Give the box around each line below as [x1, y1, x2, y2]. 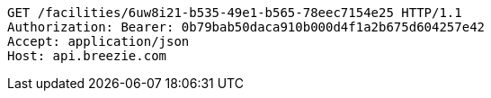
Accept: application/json [7, 34, 190, 49]
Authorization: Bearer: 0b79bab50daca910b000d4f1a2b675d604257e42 [7, 20, 486, 34]
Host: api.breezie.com [7, 49, 167, 63]
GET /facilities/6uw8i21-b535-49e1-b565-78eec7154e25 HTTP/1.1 [7, 5, 462, 20]
